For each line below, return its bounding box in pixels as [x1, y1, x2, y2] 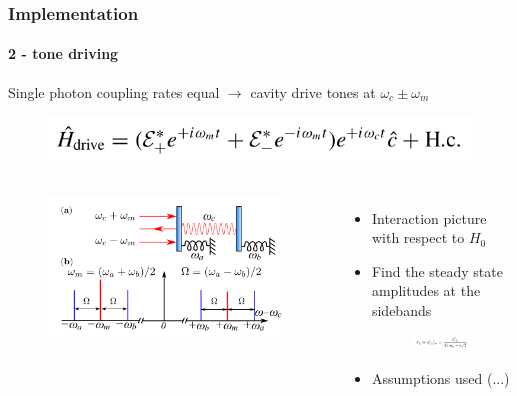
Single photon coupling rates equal [8, 81, 220, 102]
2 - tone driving [8, 43, 119, 64]
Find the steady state [371, 260, 503, 281]
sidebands [371, 300, 432, 321]
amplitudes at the [371, 280, 481, 301]
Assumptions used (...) [371, 367, 510, 388]
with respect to [371, 227, 465, 248]
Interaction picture [371, 207, 487, 228]
